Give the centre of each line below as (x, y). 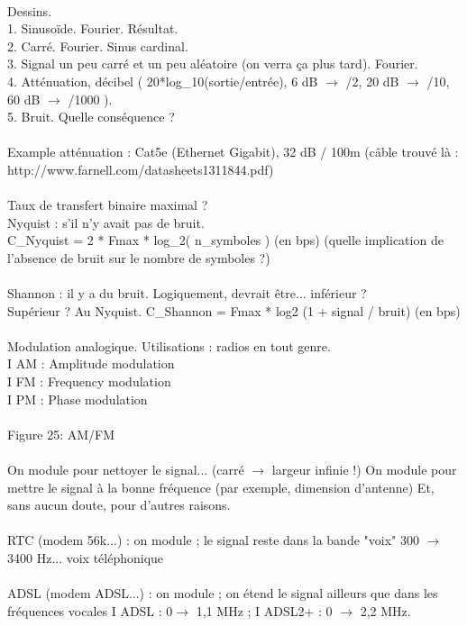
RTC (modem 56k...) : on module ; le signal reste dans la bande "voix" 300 (213, 540)
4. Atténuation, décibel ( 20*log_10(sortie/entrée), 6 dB (163, 81)
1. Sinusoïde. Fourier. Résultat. (93, 28)
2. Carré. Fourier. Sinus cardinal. (98, 45)
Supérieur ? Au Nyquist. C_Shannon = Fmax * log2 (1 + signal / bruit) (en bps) (234, 310)
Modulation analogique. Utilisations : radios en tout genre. (169, 345)
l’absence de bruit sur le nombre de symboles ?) (139, 257)
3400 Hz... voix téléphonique (86, 558)
